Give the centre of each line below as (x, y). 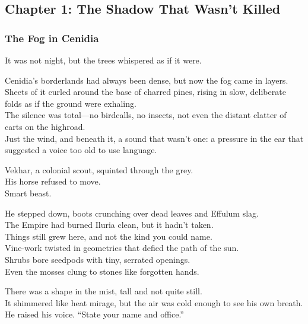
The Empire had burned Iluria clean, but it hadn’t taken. (109, 225)
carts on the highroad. (45, 126)
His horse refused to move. (53, 181)
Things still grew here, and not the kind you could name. (109, 236)
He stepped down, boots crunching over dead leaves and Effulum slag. (132, 213)
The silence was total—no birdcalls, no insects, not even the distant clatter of (146, 115)
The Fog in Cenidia (52, 38)
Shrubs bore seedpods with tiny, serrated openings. (98, 259)
